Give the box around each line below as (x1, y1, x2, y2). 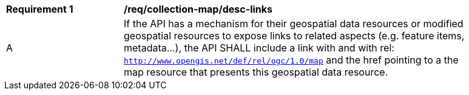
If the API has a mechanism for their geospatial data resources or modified (124, 18, 464, 30)
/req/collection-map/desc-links (124, 3, 272, 15)
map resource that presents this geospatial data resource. (124, 66, 388, 78)
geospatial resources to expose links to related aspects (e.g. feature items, (124, 30, 465, 42)
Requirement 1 (6, 3, 73, 15)
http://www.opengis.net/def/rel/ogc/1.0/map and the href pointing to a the (124, 54, 459, 66)
